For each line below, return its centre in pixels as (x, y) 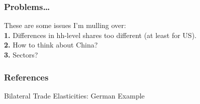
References (26, 77)
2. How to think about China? (51, 45)
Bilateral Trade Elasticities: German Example (74, 95)
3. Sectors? (21, 54)
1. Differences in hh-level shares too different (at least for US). (100, 35)
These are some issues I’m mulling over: (65, 25)
